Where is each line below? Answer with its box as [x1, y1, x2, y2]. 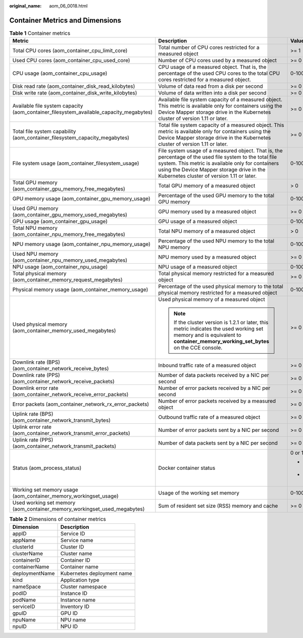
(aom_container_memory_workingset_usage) [12, 493, 119, 500]
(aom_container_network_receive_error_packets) [12, 391, 129, 398]
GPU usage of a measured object [158, 218, 237, 225]
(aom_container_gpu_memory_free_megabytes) [12, 185, 126, 192]
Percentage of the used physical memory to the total [158, 283, 283, 290]
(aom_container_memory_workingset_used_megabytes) [12, 506, 145, 513]
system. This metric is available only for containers [158, 160, 279, 167]
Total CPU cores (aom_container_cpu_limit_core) [12, 47, 128, 54]
